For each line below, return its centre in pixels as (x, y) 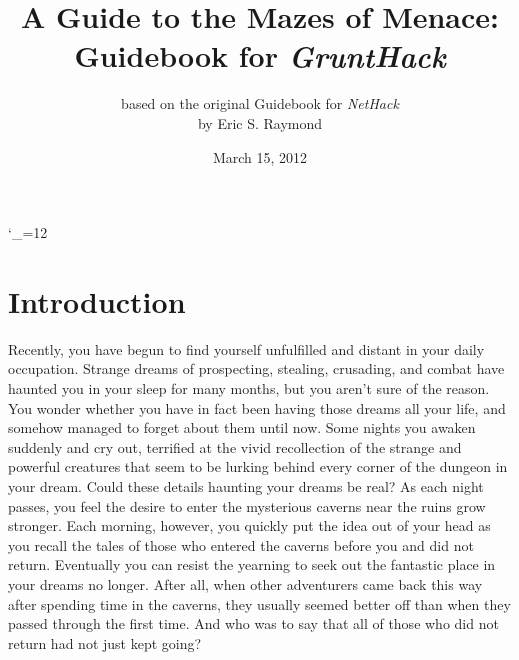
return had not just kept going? (105, 642)
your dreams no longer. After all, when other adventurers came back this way (245, 583)
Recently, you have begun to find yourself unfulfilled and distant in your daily (246, 348)
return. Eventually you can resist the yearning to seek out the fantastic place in (252, 564)
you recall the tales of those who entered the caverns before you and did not (241, 544)
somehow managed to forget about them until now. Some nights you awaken (242, 427)
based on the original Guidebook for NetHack (260, 103)
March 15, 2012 (260, 156)
